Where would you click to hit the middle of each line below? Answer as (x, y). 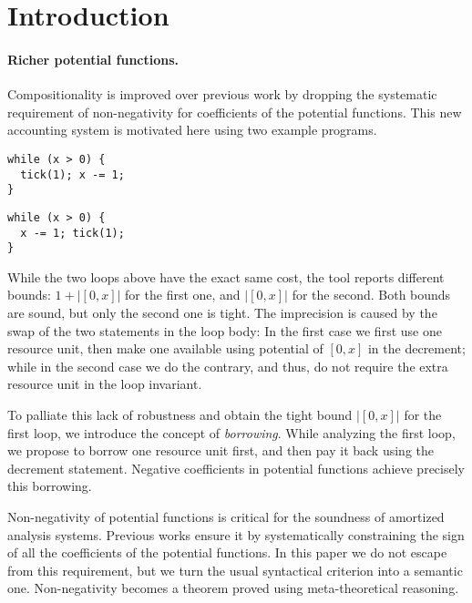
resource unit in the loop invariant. (105, 384)
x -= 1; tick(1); (72, 233)
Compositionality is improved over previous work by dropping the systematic (222, 94)
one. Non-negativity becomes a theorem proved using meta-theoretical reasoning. (233, 588)
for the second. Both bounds (371, 295)
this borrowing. (50, 486)
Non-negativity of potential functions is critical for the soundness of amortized (226, 517)
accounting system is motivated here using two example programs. (192, 130)
